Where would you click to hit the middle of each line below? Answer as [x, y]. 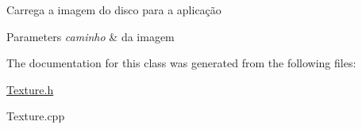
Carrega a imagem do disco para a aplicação [114, 9]
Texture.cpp [36, 116]
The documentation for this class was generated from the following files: [181, 63]
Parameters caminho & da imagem [90, 36]
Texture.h [30, 89]
